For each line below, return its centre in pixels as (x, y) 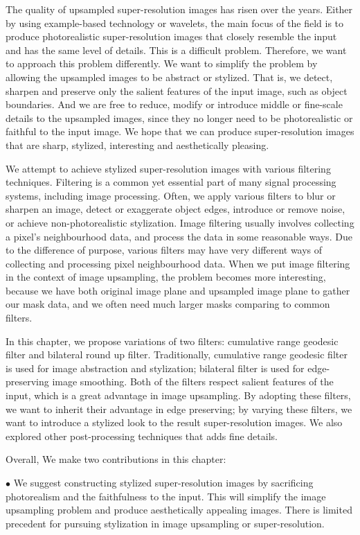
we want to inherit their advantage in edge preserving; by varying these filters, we (179, 409)
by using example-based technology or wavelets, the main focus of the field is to (175, 23)
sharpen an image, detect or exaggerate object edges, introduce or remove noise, (175, 209)
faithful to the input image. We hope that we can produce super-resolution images (180, 131)
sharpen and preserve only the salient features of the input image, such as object (177, 90)
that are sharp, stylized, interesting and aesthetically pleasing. (137, 144)
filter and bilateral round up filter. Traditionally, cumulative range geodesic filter (177, 354)
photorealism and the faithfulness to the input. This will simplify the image (166, 496)
